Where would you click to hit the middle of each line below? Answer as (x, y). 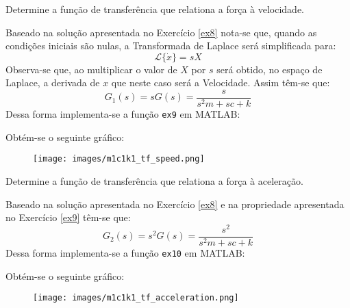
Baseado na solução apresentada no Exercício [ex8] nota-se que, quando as (161, 32)
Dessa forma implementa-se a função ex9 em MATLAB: (123, 114)
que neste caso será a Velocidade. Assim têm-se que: (221, 82)
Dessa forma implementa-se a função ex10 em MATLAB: (125, 252)
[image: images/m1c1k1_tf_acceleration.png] (136, 298)
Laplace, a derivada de (53, 82)
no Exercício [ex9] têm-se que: (68, 217)
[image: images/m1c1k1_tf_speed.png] (119, 159)
